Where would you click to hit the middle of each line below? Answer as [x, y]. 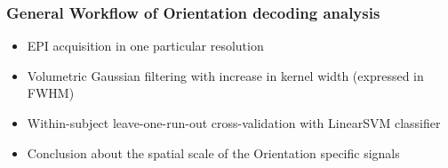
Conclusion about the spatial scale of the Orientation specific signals [213, 152]
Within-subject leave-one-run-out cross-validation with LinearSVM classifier [234, 123]
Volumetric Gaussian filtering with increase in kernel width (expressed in [225, 75]
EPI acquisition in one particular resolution [145, 46]
